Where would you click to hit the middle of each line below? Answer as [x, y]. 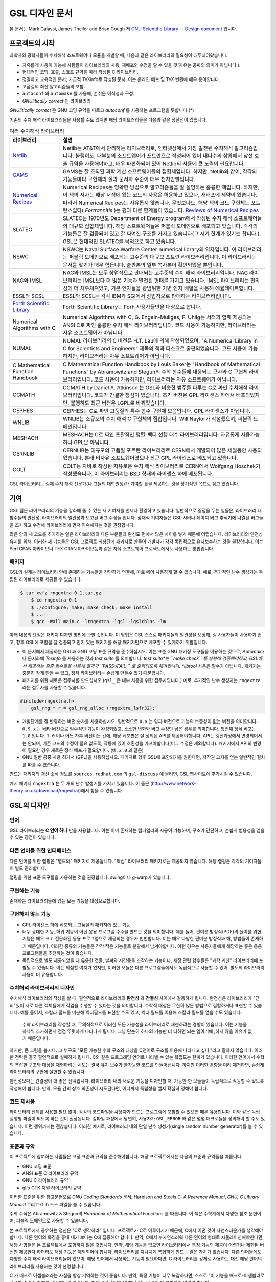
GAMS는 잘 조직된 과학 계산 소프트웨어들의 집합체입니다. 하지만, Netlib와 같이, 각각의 [160, 172]
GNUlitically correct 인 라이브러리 [57, 101]
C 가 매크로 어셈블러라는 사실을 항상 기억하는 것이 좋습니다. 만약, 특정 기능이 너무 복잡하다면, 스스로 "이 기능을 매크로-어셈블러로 [137, 1276]
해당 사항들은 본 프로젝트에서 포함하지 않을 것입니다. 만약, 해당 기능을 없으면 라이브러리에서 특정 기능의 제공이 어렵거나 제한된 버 [137, 1245]
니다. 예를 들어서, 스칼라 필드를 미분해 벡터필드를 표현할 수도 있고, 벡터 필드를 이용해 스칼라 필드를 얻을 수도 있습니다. [126, 1012]
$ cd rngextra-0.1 [54, 600]
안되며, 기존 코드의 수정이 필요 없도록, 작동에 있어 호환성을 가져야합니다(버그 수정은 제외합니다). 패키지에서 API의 [140, 743]
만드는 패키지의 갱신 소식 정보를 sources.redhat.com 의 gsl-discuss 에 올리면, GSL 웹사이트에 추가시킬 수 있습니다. [131, 774]
